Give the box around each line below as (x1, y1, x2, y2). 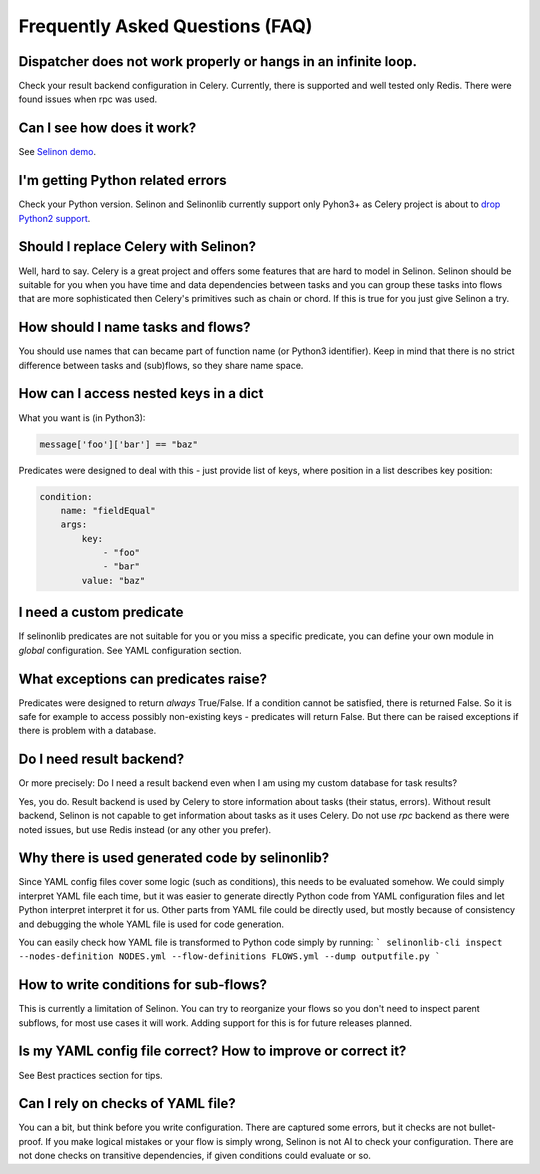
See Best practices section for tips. (18, 1069, 164, 1081)
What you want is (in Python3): (18, 411, 146, 424)
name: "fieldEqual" (60, 505, 157, 516)
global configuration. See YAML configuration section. (18, 644, 242, 656)
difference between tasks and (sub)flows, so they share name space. (18, 359, 304, 371)
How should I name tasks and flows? (18, 319, 251, 336)
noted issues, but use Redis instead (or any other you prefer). (18, 823, 272, 835)
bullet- (468, 1121, 497, 1134)
